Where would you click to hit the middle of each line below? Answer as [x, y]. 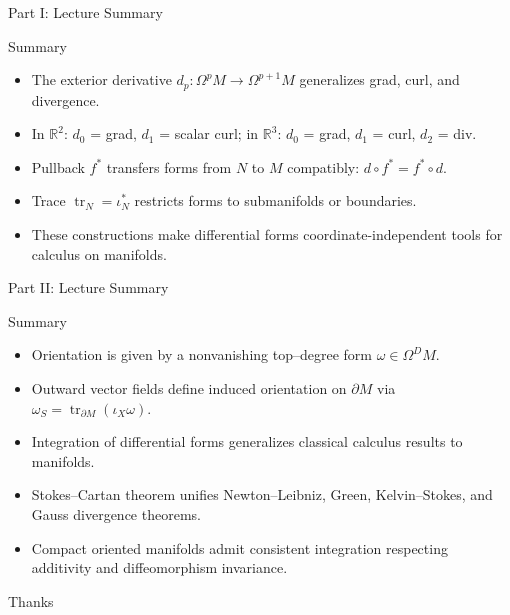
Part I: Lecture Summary [85, 12]
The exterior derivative [101, 79]
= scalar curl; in [209, 133]
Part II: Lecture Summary [88, 287]
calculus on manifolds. [99, 253]
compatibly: [323, 166]
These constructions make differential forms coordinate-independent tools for [267, 234]
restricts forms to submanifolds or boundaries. [275, 200]
